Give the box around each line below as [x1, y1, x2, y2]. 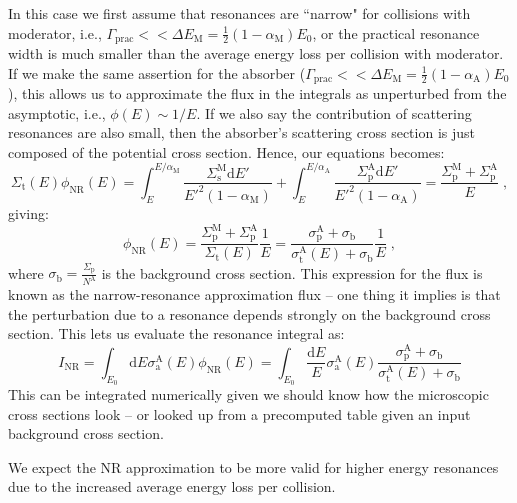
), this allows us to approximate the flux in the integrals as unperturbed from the [8, 83, 507, 104]
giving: [8, 202, 49, 223]
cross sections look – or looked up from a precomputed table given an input [8, 403, 471, 424]
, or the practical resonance [312, 22, 480, 43]
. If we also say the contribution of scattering [196, 102, 472, 123]
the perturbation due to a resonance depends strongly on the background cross [8, 303, 491, 324]
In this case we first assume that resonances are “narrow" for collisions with [8, 3, 471, 23]
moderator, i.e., [8, 22, 102, 43]
